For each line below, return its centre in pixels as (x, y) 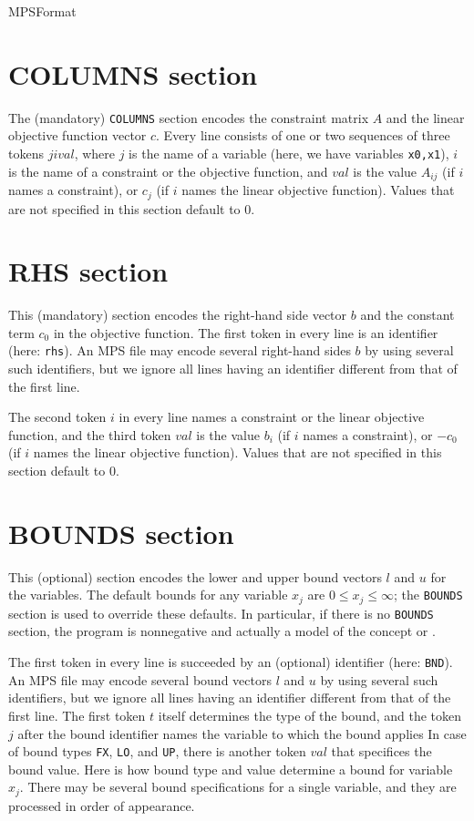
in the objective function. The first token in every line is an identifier (246, 332)
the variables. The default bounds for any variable (148, 595)
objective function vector (77, 135)
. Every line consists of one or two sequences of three (303, 135)
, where (95, 153)
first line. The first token (77, 715)
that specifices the (381, 751)
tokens (26, 153)
